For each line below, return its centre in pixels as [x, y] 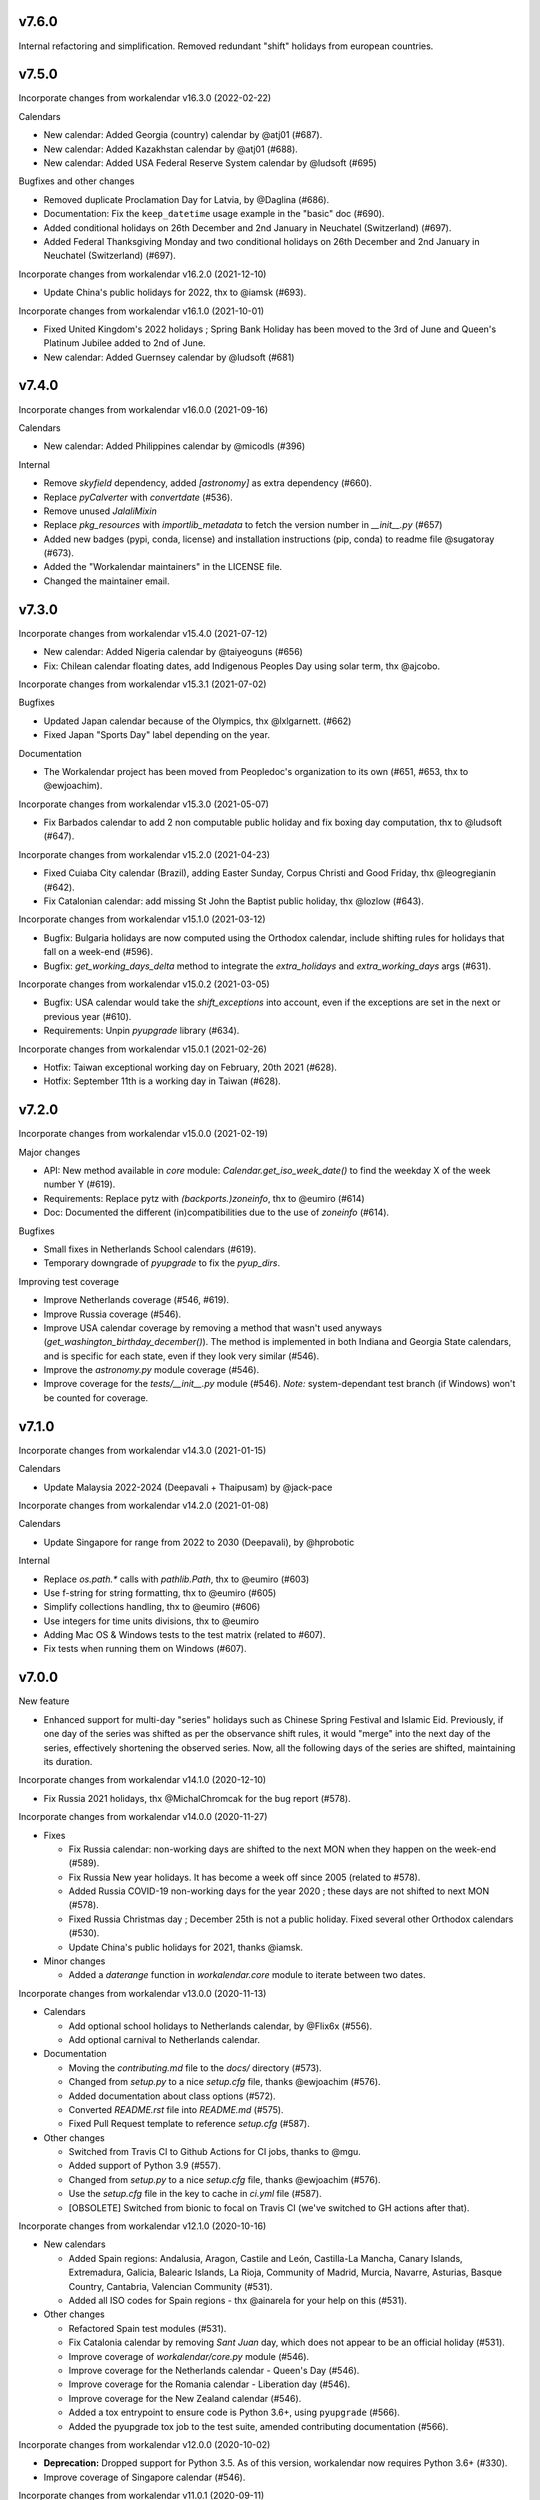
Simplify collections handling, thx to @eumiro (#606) [152, 1607]
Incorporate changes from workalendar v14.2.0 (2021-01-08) [143, 1505]
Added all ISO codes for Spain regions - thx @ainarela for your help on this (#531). [237, 2300]
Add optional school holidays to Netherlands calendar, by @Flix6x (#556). [220, 2026]
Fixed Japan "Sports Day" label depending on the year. [156, 735]
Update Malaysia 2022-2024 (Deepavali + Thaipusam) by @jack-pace [188, 1487]
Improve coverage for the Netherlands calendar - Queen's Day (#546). [214, 2370]
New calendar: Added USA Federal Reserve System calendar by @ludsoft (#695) [210, 162]
